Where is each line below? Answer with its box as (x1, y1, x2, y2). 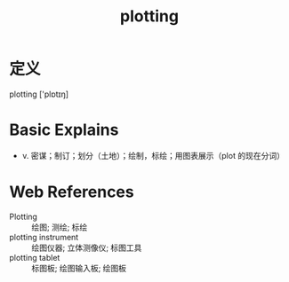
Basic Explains (9, 120, 119, 140)
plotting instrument (9, 231, 79, 242)
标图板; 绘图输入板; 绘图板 (31, 262, 127, 273)
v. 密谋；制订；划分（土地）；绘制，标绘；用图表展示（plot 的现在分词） (21, 150, 285, 161)
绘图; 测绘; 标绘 (31, 222, 88, 232)
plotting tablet (9, 252, 60, 262)
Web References (9, 182, 135, 202)
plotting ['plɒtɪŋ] (9, 89, 69, 99)
